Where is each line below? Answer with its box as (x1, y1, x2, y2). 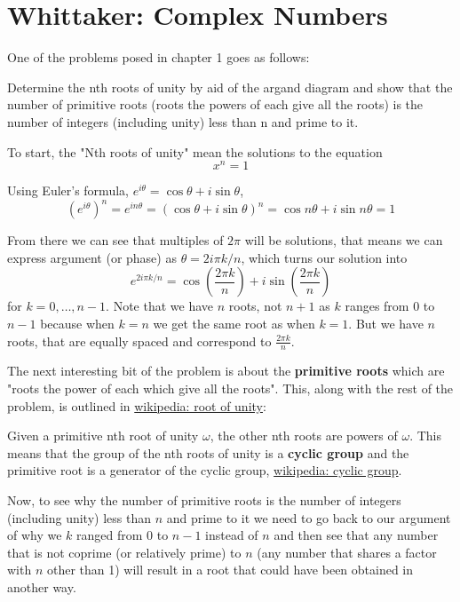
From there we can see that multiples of (7, 231, 224, 250)
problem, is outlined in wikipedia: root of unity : (7, 396, 266, 415)
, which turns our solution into (241, 248, 408, 266)
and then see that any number (274, 526, 439, 544)
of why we (7, 526, 62, 544)
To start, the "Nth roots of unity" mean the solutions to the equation (7, 142, 383, 161)
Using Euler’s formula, (7, 181, 129, 200)
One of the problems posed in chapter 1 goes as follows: (7, 48, 310, 67)
